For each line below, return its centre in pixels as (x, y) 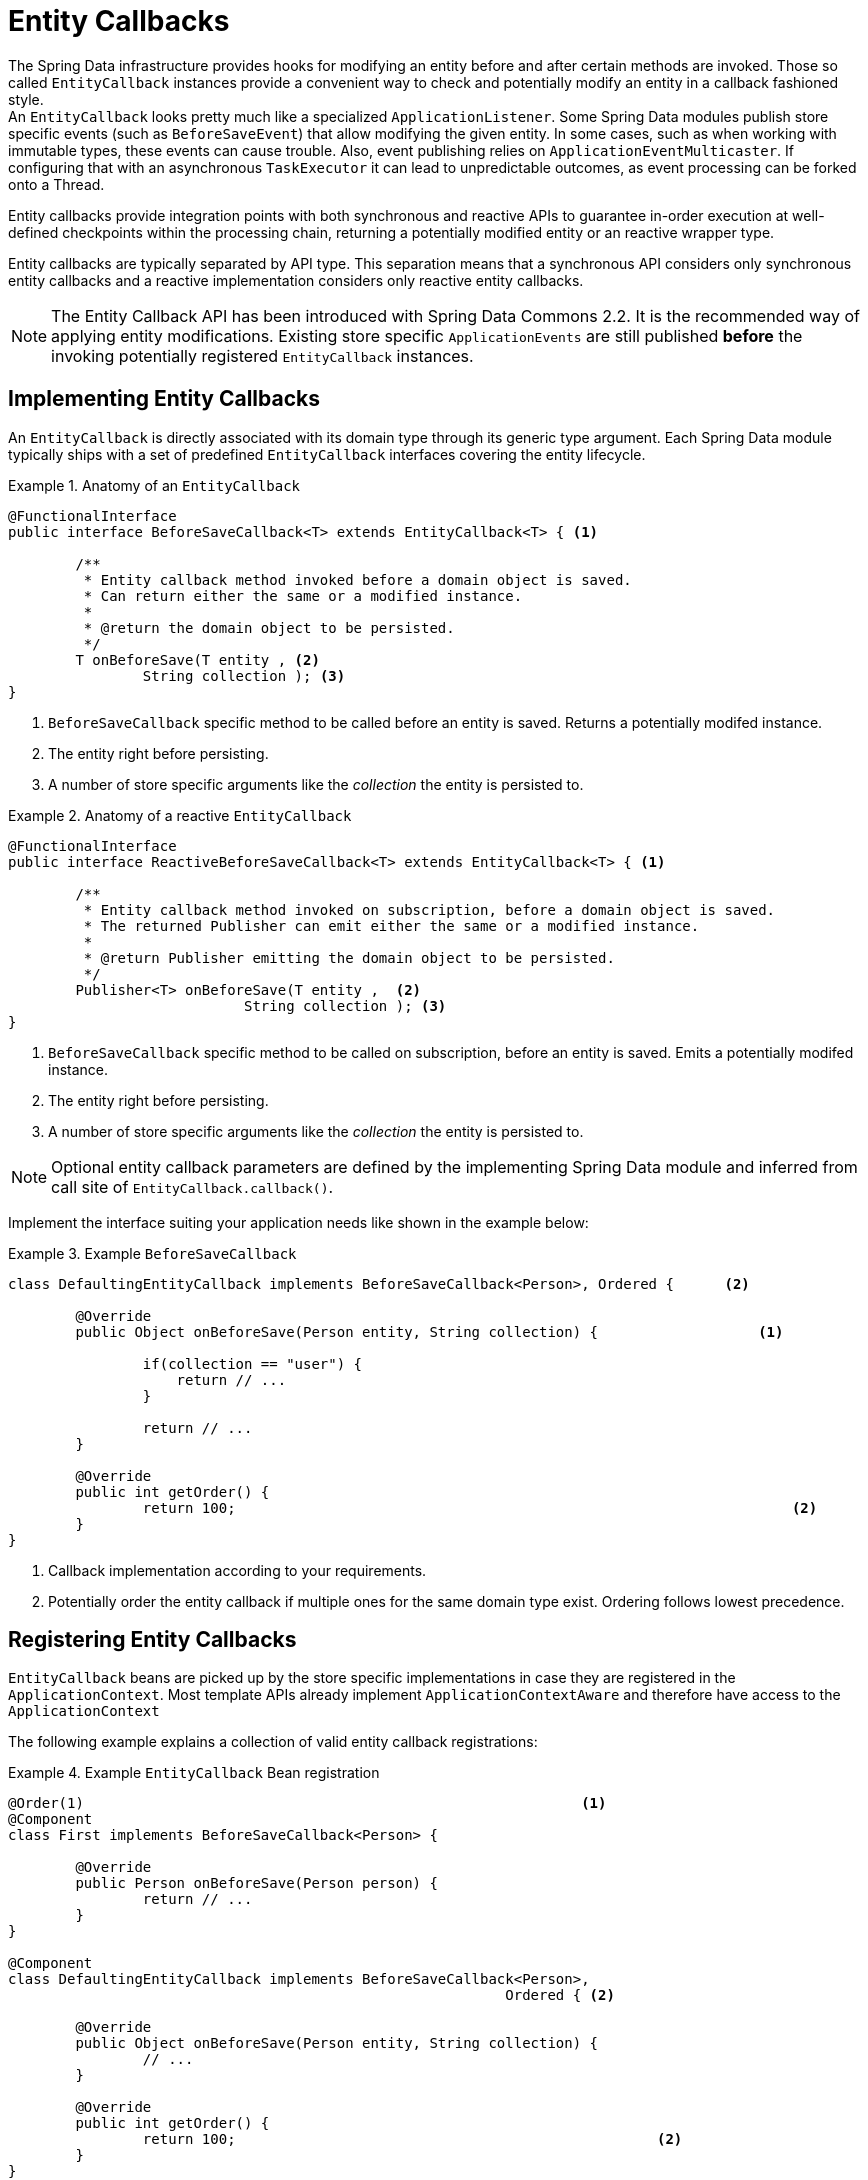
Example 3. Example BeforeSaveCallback (152, 1253)
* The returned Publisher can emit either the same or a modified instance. (391, 925)
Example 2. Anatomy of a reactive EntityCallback (180, 815)
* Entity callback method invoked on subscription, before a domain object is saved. (429, 909)
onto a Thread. (56, 184)
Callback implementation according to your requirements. (237, 1570)
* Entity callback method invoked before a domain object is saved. (357, 579)
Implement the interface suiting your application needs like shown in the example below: (298, 1222)
